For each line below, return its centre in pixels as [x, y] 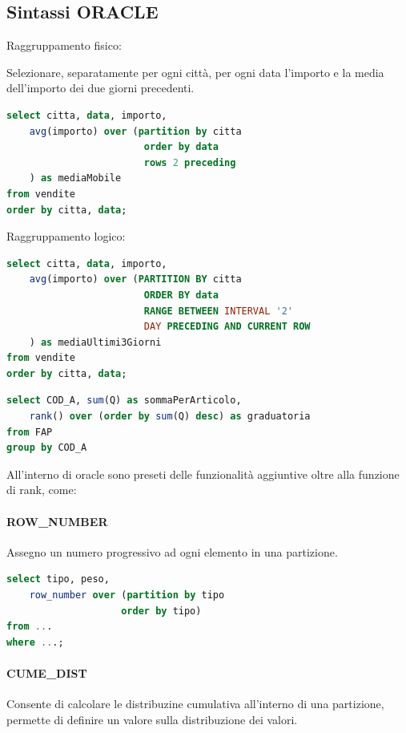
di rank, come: [42, 490]
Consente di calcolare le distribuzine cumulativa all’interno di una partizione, [195, 704]
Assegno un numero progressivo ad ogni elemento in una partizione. [172, 551]
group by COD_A [47, 448]
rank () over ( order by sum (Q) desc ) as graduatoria [170, 417]
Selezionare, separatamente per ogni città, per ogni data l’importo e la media [195, 72]
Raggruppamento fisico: [64, 45]
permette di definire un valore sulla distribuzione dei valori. [152, 719]
